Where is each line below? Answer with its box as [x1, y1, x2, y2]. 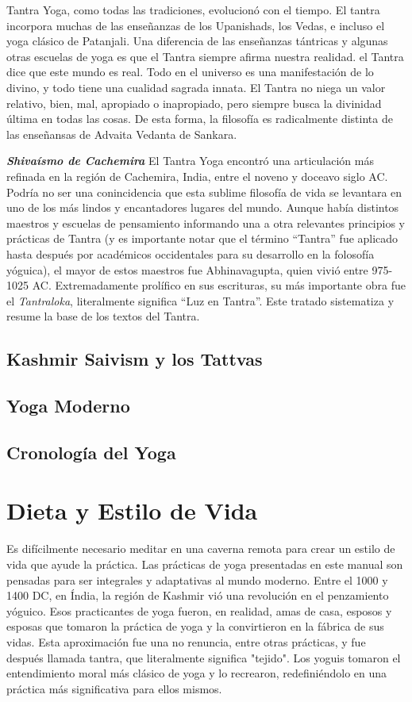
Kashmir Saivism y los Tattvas [6, 347, 263, 371]
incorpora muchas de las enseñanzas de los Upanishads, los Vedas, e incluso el [6, 17, 385, 33]
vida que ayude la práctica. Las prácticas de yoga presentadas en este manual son [6, 555, 403, 572]
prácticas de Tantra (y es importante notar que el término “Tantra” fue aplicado [6, 230, 399, 247]
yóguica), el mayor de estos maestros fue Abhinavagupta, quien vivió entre [6, 261, 368, 278]
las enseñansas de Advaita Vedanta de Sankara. [6, 125, 237, 142]
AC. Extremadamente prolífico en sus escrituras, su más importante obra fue [32, 277, 406, 293]
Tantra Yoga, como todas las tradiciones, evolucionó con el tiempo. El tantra [6, 2, 380, 17]
